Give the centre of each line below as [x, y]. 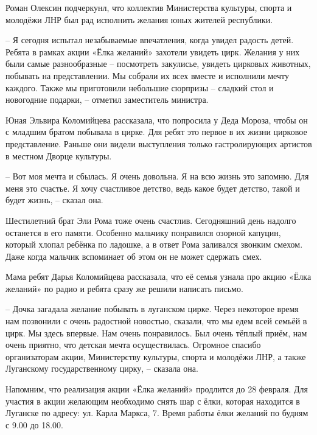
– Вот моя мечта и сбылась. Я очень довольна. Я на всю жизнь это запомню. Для [157, 176]
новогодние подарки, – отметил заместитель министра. [107, 99]
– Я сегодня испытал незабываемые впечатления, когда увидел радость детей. [150, 40]
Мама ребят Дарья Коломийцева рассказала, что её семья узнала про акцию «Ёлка [158, 277]
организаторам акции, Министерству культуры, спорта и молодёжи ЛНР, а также [156, 356]
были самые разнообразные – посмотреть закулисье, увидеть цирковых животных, [158, 64]
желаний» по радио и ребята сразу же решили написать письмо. [124, 288]
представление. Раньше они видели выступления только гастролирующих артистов [159, 143]
